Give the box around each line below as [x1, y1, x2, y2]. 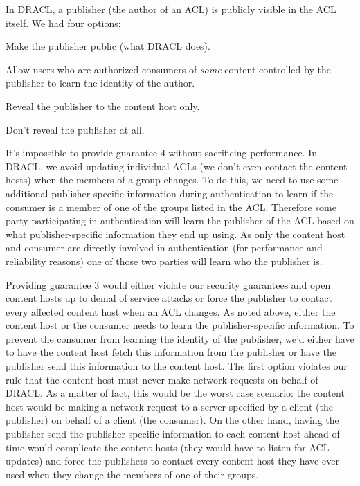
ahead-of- [304, 426, 343, 441]
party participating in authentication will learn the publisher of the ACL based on [6, 213, 354, 228]
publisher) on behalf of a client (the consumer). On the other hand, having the [6, 413, 339, 427]
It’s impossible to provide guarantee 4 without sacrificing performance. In [6, 145, 318, 160]
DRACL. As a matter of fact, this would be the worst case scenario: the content [6, 386, 345, 400]
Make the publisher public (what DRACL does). [6, 39, 210, 53]
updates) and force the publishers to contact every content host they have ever [6, 453, 339, 468]
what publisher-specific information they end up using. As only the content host [6, 226, 345, 241]
